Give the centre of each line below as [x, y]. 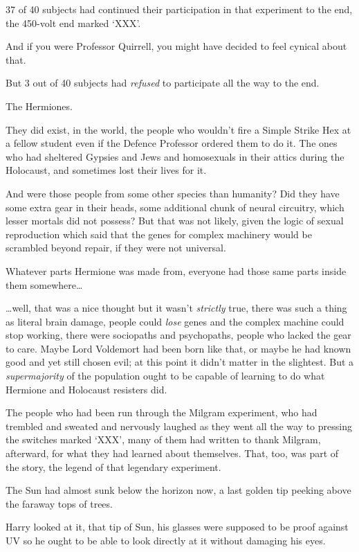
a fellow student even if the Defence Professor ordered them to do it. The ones [172, 143]
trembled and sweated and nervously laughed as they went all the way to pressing [179, 426]
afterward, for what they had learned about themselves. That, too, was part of [172, 453]
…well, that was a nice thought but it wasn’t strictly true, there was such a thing [176, 308]
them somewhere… [44, 284]
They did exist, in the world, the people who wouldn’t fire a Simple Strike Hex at [178, 129]
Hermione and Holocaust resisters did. [86, 389]
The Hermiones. [39, 106]
